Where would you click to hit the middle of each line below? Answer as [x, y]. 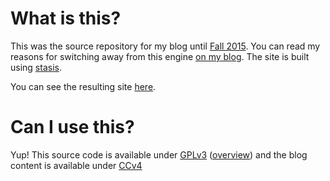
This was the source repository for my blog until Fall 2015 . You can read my [165, 46]
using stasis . [36, 67]
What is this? [66, 18]
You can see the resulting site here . [83, 86]
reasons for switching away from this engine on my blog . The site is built [160, 56]
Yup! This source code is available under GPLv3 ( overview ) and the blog [159, 154]
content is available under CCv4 [76, 165]
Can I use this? [72, 127]
